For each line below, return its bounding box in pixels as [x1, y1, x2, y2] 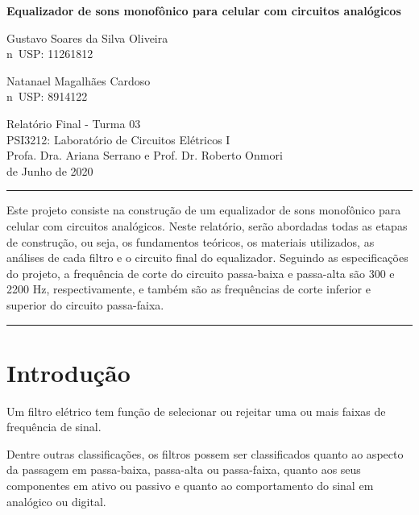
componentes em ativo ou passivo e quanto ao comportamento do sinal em [6, 477, 374, 493]
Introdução [6, 355, 131, 388]
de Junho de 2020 [6, 162, 93, 179]
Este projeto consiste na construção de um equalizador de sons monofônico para [6, 201, 401, 218]
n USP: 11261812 [6, 45, 93, 62]
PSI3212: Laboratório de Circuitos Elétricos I [6, 131, 230, 147]
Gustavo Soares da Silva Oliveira [6, 29, 168, 46]
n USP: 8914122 [6, 88, 88, 105]
